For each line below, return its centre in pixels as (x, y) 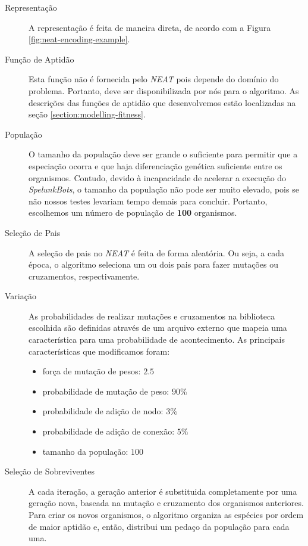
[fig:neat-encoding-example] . (79, 39)
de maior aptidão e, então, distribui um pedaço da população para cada (159, 526)
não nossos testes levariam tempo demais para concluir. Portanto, (148, 201)
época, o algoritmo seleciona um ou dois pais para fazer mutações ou (153, 264)
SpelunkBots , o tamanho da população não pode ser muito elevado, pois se (164, 189)
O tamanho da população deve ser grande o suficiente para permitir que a (163, 154)
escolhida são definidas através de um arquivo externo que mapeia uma (158, 328)
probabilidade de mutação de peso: (106, 391)
